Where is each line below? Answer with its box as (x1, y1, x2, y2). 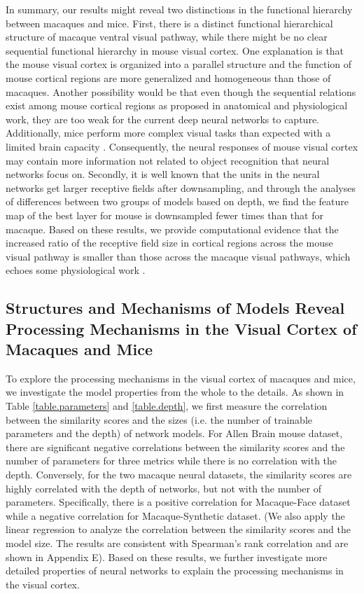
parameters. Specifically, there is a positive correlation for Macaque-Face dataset (6, 495, 351, 509)
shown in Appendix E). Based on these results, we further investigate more (6, 549, 328, 564)
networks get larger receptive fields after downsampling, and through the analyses (6, 180, 356, 195)
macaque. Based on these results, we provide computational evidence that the (6, 221, 339, 236)
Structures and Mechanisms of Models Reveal (6, 297, 345, 319)
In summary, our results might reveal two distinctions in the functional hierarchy (6, 2, 353, 16)
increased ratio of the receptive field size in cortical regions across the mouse (6, 235, 333, 250)
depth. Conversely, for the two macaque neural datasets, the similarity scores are (6, 467, 352, 482)
